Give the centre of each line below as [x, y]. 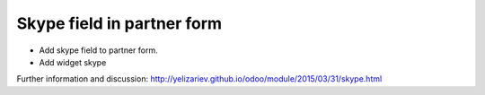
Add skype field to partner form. [98, 50]
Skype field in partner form [119, 23]
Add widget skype [73, 62]
